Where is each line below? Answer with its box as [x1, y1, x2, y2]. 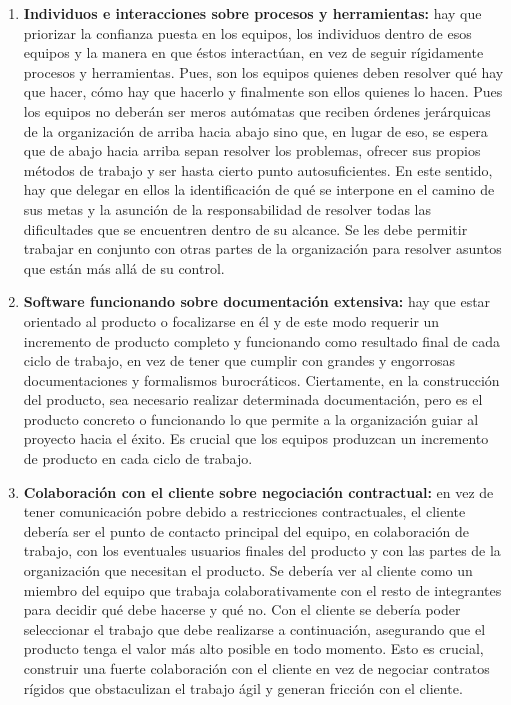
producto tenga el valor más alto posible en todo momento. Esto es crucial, [23, 638, 484, 659]
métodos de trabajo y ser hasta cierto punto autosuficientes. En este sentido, [23, 159, 493, 180]
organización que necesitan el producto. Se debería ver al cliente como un [23, 560, 473, 581]
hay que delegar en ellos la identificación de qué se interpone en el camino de [23, 179, 495, 200]
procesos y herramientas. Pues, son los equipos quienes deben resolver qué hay [23, 61, 504, 82]
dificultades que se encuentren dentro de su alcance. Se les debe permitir [23, 218, 468, 239]
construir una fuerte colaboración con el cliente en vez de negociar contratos [23, 658, 490, 678]
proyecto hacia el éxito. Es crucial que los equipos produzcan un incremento [23, 428, 489, 449]
